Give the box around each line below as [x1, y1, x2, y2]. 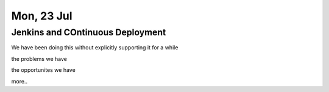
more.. [11, 77, 27, 85]
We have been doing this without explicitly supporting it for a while [11, 44, 179, 51]
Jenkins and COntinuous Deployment [11, 27, 166, 38]
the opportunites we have [11, 66, 76, 74]
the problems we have [11, 55, 67, 62]
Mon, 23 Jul [11, 9, 73, 23]
